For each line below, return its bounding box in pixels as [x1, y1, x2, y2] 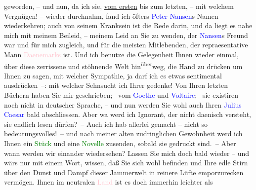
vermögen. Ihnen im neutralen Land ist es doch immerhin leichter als [4, 177, 213, 187]
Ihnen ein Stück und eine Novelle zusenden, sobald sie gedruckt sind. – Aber [4, 138, 236, 148]
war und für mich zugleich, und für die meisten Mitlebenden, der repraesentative [4, 39, 248, 50]
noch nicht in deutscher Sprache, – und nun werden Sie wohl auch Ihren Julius [4, 99, 242, 110]
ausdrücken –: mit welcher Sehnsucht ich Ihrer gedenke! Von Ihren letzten [4, 80, 228, 90]
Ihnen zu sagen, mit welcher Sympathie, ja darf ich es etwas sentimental [4, 70, 222, 80]
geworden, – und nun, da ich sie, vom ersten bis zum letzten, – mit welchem [4, 1, 234, 11]
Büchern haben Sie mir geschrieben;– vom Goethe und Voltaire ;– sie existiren [4, 90, 239, 100]
